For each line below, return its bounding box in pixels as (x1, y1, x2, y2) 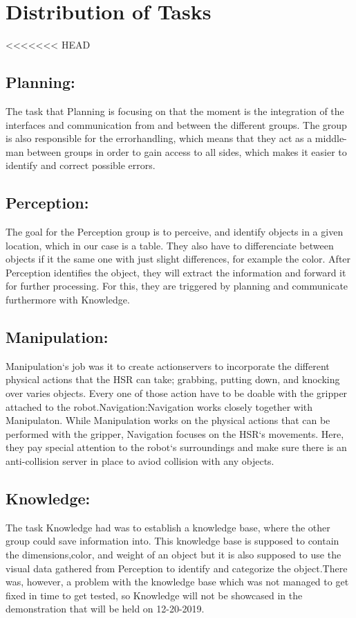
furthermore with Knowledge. (6, 292, 130, 307)
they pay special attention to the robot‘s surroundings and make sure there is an (6, 440, 347, 454)
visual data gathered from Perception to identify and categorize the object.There (6, 560, 348, 575)
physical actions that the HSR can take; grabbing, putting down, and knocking (6, 372, 340, 387)
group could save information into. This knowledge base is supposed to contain (6, 533, 339, 548)
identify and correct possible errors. (6, 158, 156, 173)
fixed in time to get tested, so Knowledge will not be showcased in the (6, 588, 303, 602)
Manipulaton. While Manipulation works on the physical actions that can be (6, 413, 330, 427)
